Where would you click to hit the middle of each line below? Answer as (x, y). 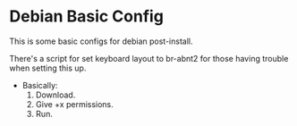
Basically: (40, 85)
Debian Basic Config (86, 17)
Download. (55, 95)
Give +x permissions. (74, 104)
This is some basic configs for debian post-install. (101, 41)
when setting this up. (48, 68)
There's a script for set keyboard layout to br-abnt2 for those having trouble (149, 58)
